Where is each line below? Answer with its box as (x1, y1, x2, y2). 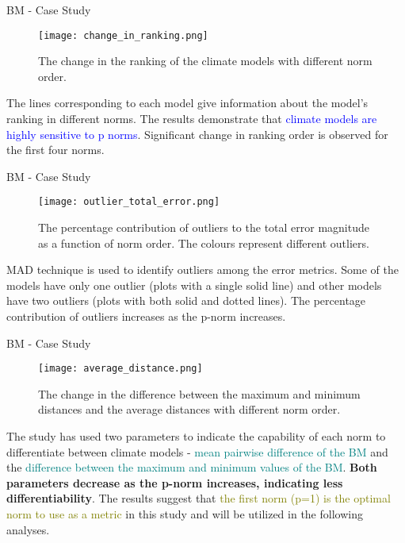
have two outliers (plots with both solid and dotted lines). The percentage (6, 292, 366, 309)
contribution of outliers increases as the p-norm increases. (6, 308, 286, 325)
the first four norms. (6, 141, 105, 158)
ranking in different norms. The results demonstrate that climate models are (6, 110, 377, 127)
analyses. (6, 521, 50, 537)
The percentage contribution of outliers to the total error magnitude (38, 219, 369, 236)
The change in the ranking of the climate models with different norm (38, 52, 373, 69)
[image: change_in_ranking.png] (38, 29, 208, 41)
